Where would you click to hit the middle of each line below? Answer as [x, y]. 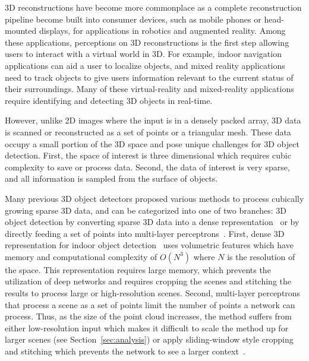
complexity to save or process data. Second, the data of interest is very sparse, [147, 167]
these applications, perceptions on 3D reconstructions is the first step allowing [147, 42]
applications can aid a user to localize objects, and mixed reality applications [145, 65]
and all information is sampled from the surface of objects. [111, 178]
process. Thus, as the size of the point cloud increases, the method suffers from [149, 316]
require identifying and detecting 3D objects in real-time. [109, 100]
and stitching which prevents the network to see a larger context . [125, 351]
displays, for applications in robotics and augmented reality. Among [162, 31]
